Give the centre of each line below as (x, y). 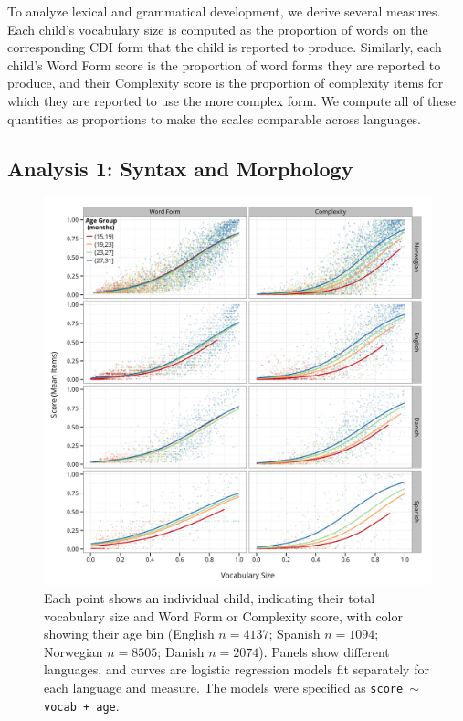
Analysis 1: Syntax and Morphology (180, 168)
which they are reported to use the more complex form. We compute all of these (232, 100)
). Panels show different (324, 651)
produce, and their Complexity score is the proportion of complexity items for (226, 83)
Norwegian (74, 651)
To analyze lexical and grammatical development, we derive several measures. (224, 11)
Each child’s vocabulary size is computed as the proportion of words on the (218, 29)
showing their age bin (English (129, 634)
